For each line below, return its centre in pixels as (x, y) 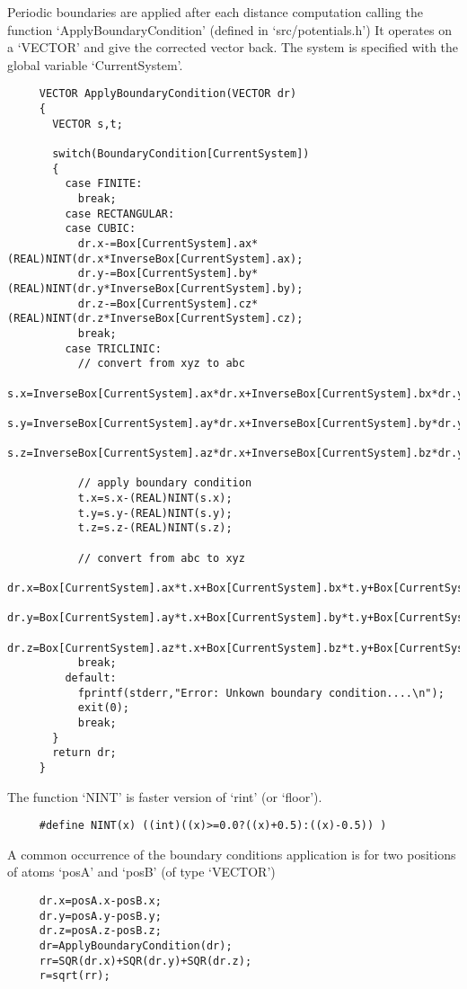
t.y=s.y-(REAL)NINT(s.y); (155, 513)
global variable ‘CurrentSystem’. (95, 64)
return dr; (84, 753)
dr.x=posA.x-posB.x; (100, 901)
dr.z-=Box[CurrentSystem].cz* (168, 303)
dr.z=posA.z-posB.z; (100, 931)
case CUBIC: (101, 229)
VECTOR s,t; (88, 124)
